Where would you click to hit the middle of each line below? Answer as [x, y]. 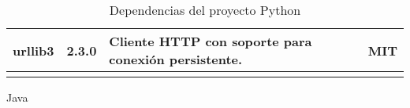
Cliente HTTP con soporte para [211, 41]
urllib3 [34, 50]
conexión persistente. [176, 59]
